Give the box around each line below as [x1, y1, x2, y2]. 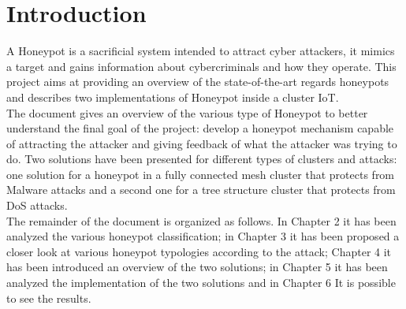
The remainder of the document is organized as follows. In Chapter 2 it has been [6, 212, 397, 229]
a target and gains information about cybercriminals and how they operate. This [6, 58, 397, 74]
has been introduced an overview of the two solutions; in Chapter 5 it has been [6, 259, 388, 275]
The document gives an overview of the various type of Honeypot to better [6, 104, 368, 121]
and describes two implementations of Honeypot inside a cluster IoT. [6, 88, 339, 105]
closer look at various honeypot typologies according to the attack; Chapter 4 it [6, 243, 392, 259]
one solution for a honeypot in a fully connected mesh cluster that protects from [6, 166, 395, 182]
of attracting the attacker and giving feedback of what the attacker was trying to [6, 135, 397, 151]
